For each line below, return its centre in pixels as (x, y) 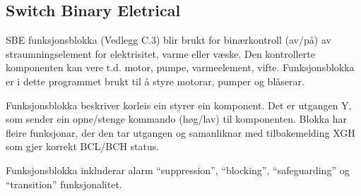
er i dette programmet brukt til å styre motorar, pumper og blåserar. (155, 81)
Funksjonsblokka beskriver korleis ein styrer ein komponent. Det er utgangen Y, (179, 105)
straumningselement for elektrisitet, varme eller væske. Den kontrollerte (160, 53)
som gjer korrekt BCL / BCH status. (83, 146)
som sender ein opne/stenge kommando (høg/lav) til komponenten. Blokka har (177, 119)
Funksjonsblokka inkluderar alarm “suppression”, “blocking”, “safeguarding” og (178, 170)
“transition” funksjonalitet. (64, 184)
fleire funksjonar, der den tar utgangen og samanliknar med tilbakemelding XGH (180, 132)
